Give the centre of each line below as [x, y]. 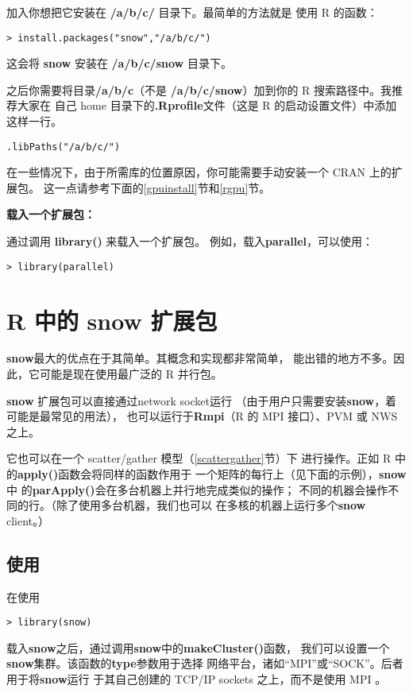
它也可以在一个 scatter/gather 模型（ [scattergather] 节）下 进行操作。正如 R [199, 458]
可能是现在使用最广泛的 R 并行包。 [131, 374]
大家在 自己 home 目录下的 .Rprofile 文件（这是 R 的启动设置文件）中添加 [207, 105]
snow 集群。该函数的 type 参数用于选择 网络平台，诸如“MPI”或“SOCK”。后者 [205, 663]
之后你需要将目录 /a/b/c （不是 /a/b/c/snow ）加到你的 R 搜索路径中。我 [199, 89]
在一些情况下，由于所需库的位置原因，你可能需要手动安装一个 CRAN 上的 [199, 172]
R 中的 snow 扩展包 [112, 320]
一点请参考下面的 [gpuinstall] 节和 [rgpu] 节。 [162, 187]
